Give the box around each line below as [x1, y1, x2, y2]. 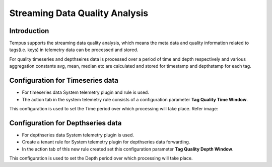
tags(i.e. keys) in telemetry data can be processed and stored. [9, 47, 139, 53]
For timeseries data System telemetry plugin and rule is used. [22, 89, 150, 95]
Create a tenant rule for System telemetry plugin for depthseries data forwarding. [22, 139, 190, 145]
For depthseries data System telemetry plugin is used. [22, 132, 134, 138]
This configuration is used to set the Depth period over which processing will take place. [9, 155, 193, 161]
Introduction [9, 27, 49, 35]
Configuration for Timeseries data [9, 76, 118, 85]
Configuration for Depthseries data [9, 118, 122, 127]
